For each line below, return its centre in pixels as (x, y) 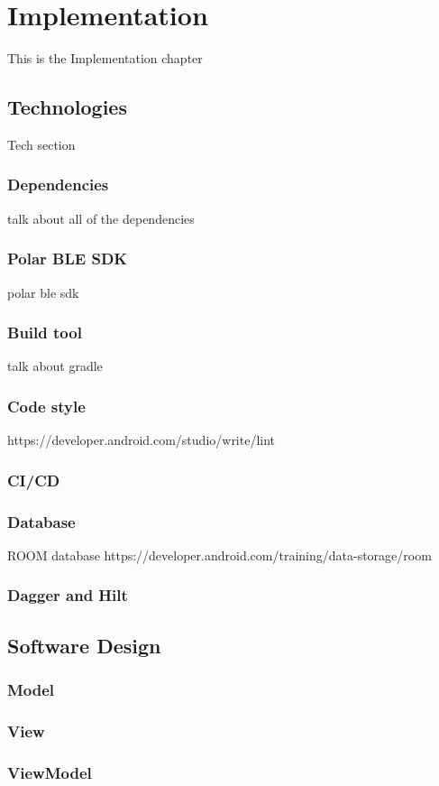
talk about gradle (55, 366)
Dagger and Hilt (68, 595)
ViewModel (50, 772)
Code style (46, 406)
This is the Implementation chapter (105, 58)
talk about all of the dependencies (101, 218)
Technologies (67, 107)
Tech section (41, 144)
